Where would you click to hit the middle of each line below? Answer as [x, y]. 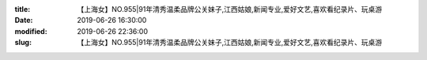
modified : [31, 31]
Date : [24, 21]
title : [23, 9]
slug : [23, 43]
